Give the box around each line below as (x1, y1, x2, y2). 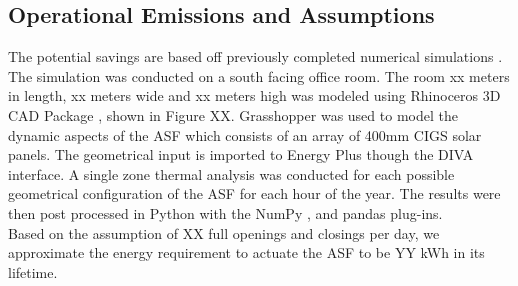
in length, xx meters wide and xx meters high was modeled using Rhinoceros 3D (8, 85, 501, 106)
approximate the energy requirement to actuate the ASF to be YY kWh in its (8, 242, 485, 263)
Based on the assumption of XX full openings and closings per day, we (8, 222, 440, 243)
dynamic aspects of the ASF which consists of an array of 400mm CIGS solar (8, 124, 482, 145)
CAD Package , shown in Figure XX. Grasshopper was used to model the (8, 104, 458, 125)
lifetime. (8, 261, 58, 282)
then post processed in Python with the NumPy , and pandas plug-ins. (8, 202, 443, 223)
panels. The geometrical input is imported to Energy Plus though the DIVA (8, 144, 474, 165)
